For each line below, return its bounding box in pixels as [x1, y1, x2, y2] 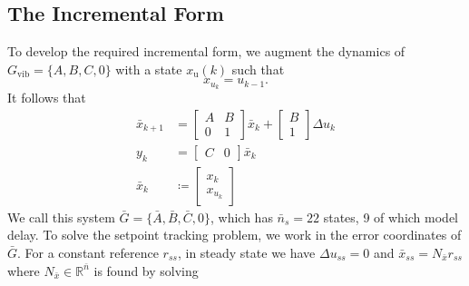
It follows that [7, 88, 86, 107]
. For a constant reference [17, 242, 159, 261]
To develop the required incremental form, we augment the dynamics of [7, 42, 405, 61]
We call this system [7, 207, 115, 226]
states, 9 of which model [323, 207, 459, 226]
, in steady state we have [177, 242, 316, 261]
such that [231, 59, 285, 78]
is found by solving [93, 261, 199, 280]
